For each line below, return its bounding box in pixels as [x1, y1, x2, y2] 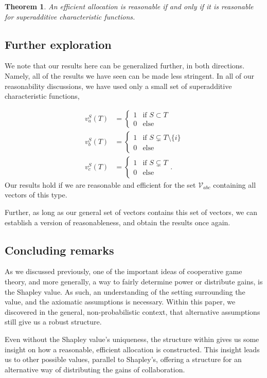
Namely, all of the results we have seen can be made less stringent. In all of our [5, 70, 255, 81]
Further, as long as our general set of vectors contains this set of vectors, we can [5, 207, 257, 218]
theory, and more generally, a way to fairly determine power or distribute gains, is [5, 276, 263, 287]
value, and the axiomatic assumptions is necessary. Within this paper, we [5, 296, 236, 307]
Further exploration [5, 36, 112, 52]
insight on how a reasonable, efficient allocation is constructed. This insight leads [5, 344, 260, 354]
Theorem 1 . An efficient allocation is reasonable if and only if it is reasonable [5, 1, 254, 11]
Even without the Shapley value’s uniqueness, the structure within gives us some [5, 334, 259, 344]
